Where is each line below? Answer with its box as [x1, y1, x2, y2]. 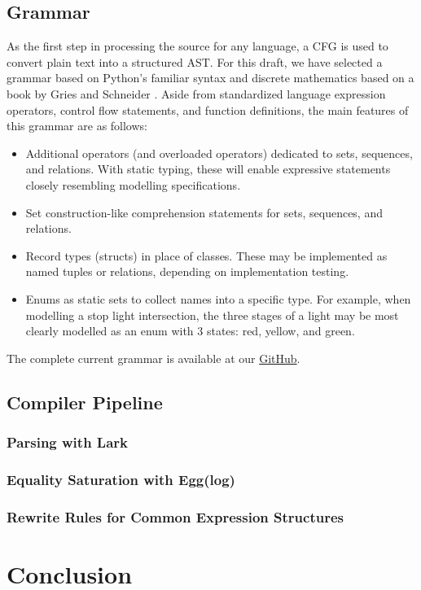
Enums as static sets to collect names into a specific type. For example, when [25, 290, 411, 307]
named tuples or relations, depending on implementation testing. [25, 263, 349, 280]
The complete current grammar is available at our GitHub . [7, 349, 300, 366]
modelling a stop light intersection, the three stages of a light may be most [25, 306, 399, 323]
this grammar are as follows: [7, 117, 147, 134]
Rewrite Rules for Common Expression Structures [7, 506, 344, 527]
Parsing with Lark [7, 432, 129, 452]
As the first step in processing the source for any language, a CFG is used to [7, 37, 388, 55]
